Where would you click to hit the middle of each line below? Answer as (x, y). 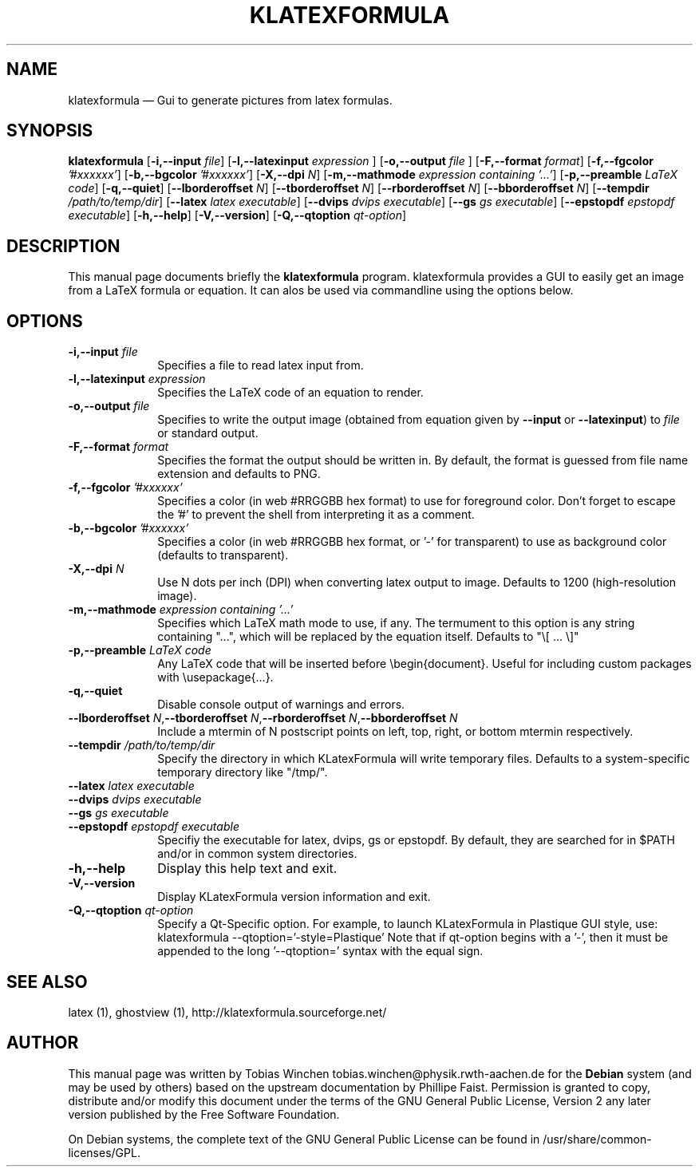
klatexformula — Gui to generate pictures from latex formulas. (230, 100)
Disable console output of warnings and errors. (281, 705)
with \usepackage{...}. (215, 677)
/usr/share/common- (597, 1139)
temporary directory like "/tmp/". (243, 772)
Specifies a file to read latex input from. (261, 365)
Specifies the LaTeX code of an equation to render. (290, 393)
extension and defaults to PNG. (239, 474)
